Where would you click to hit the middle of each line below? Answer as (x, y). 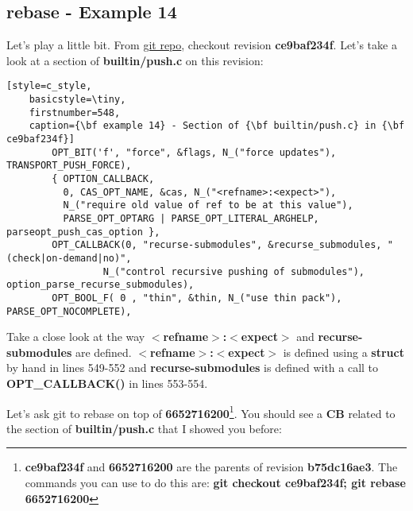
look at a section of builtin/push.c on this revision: (135, 60)
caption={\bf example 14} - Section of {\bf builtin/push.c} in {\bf (217, 126)
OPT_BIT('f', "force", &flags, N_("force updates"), (194, 152)
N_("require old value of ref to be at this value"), (208, 205)
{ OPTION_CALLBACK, (103, 178)
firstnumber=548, (75, 112)
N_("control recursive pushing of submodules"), (234, 271)
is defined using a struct (344, 352)
